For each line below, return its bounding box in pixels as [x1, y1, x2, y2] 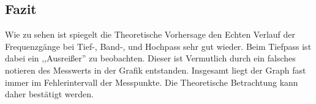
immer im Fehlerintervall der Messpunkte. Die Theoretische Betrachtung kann [5, 75, 298, 88]
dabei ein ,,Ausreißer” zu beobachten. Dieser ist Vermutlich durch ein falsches [5, 52, 296, 64]
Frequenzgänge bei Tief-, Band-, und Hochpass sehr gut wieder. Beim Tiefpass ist [5, 40, 312, 52]
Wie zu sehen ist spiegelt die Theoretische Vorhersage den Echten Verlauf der [5, 28, 296, 41]
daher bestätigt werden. [5, 88, 94, 100]
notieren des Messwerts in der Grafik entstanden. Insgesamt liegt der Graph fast [5, 63, 306, 76]
